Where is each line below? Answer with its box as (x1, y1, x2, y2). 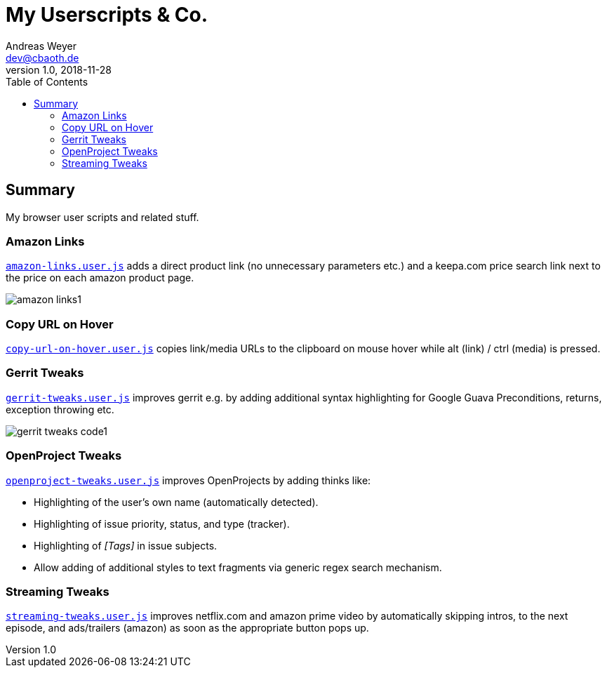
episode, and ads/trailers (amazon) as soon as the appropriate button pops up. (6, 622, 369, 634)
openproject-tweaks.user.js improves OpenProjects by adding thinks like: (6, 474, 371, 486)
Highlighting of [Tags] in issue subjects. (34, 539, 218, 552)
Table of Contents (6, 75, 88, 88)
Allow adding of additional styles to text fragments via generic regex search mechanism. (34, 561, 442, 573)
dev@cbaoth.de (6, 51, 79, 64)
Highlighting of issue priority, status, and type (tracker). (34, 517, 290, 530)
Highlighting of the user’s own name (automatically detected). (34, 495, 319, 508)
